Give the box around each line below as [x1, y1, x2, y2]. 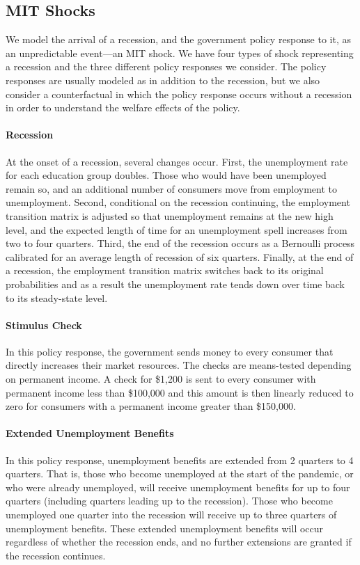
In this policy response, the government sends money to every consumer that [6, 344, 334, 358]
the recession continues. [6, 548, 106, 562]
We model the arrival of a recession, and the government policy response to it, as [6, 32, 351, 47]
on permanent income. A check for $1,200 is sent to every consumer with [6, 372, 316, 386]
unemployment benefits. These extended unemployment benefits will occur [6, 520, 324, 535]
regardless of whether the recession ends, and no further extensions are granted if [6, 534, 352, 549]
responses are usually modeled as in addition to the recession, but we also [6, 72, 320, 87]
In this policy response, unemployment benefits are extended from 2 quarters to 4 [6, 452, 354, 467]
